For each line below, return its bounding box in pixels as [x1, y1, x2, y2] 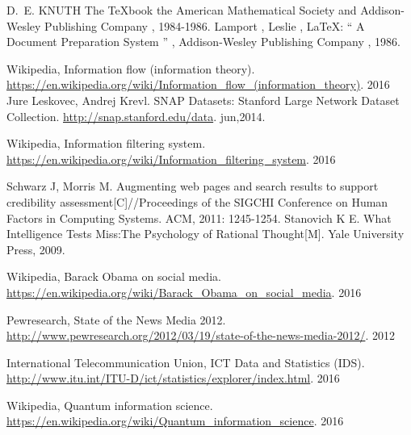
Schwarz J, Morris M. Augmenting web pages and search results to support [6, 178, 379, 194]
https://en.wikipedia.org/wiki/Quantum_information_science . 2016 [6, 412, 344, 429]
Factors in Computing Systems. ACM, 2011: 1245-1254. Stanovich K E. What [6, 209, 392, 226]
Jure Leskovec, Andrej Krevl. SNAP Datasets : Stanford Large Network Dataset [6, 91, 400, 108]
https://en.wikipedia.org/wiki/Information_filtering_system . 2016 [6, 150, 336, 167]
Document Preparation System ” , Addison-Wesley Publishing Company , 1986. [6, 33, 401, 50]
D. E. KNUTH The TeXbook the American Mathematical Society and [6, 2, 357, 18]
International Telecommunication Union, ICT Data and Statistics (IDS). [6, 353, 365, 370]
